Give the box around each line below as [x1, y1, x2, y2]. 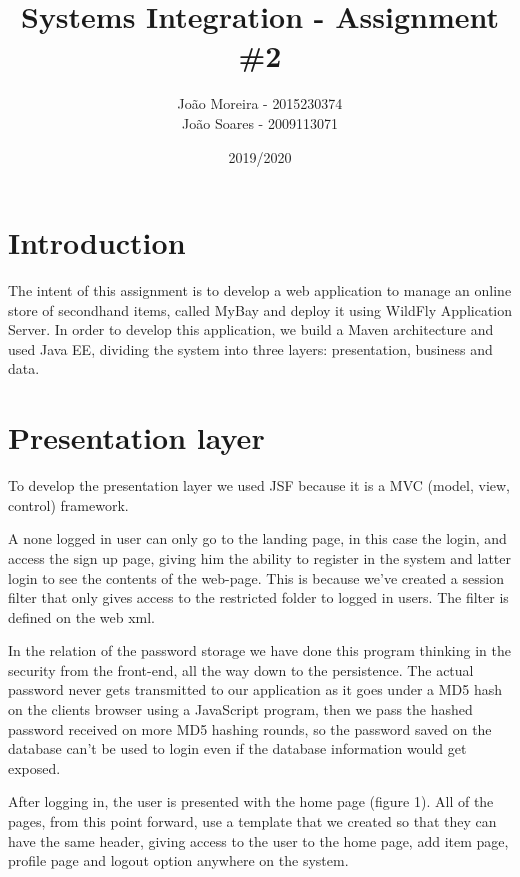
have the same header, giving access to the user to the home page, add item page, [8, 830, 509, 851]
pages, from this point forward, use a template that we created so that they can [8, 811, 497, 832]
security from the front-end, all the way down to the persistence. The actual [8, 659, 474, 680]
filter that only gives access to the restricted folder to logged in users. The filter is [8, 587, 509, 608]
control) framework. [8, 494, 129, 515]
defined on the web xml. [8, 606, 155, 627]
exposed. [8, 757, 61, 778]
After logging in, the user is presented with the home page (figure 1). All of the [8, 791, 494, 812]
